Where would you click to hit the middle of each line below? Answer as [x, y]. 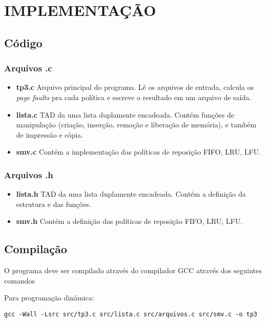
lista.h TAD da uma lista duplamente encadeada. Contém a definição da [131, 194]
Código [23, 42]
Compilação [36, 249]
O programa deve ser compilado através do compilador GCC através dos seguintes [133, 270]
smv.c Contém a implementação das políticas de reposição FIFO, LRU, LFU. [138, 152]
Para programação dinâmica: [49, 298]
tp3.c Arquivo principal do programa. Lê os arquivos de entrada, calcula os [135, 87]
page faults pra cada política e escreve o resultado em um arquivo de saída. [134, 97]
